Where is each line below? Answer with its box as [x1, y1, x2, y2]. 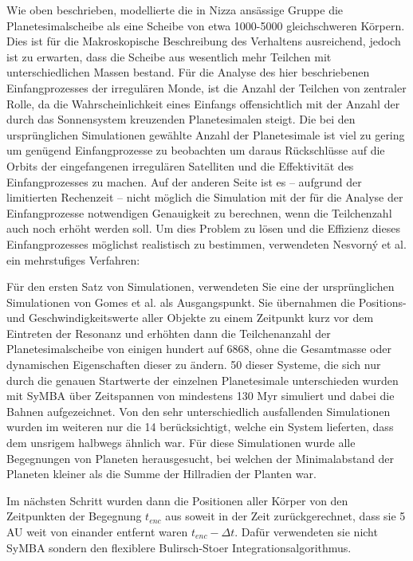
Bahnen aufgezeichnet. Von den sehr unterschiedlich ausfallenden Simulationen [6, 402, 391, 419]
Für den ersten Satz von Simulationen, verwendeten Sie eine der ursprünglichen [6, 278, 395, 295]
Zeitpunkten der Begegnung [6, 508, 142, 524]
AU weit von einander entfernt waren [6, 524, 188, 539]
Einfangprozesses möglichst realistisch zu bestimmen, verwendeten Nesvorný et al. [6, 235, 407, 252]
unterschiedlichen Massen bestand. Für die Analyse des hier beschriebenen [6, 64, 370, 80]
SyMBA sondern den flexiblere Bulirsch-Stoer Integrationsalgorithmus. [6, 539, 352, 555]
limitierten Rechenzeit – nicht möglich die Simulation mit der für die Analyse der [6, 189, 403, 206]
